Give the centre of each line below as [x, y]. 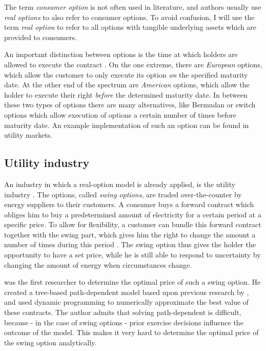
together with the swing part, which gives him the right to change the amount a [130, 234]
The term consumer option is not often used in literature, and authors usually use [133, 7]
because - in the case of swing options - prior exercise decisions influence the [124, 322]
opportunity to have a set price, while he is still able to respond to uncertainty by [132, 255]
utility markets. [28, 135]
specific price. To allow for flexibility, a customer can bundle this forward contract [133, 224]
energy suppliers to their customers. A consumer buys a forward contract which [129, 204]
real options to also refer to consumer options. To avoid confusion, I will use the [129, 17]
